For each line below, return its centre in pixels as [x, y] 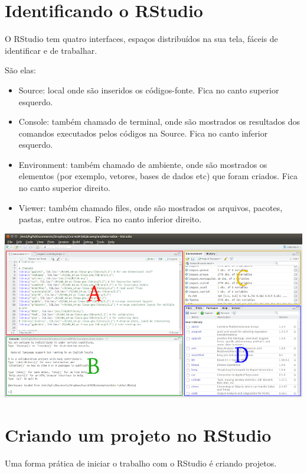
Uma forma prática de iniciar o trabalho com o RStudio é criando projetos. [141, 463]
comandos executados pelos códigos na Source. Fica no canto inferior [143, 133]
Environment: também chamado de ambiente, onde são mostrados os [143, 164]
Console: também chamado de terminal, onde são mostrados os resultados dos [159, 122]
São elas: [20, 70]
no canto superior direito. [64, 188]
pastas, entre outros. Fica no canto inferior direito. [110, 219]
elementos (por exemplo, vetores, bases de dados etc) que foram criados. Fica [158, 176]
